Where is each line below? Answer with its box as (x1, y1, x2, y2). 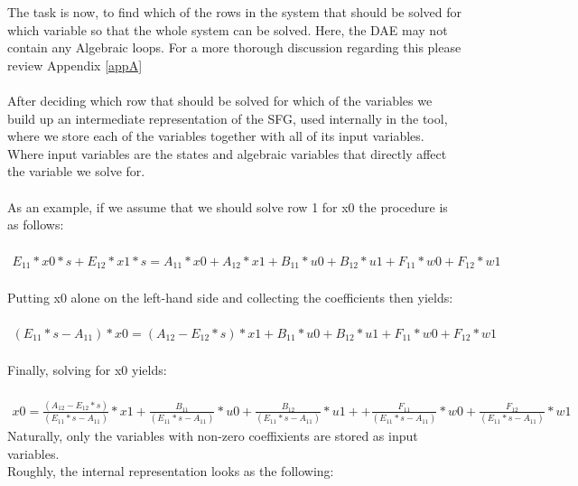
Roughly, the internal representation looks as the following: (7, 462, 334, 481)
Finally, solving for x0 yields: (7, 360, 167, 379)
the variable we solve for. (7, 162, 145, 181)
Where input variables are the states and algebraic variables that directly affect (7, 144, 447, 163)
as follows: (7, 215, 64, 234)
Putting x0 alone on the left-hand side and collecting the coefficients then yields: (7, 287, 453, 306)
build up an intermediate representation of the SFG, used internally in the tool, (7, 108, 448, 127)
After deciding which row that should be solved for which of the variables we (7, 90, 433, 109)
